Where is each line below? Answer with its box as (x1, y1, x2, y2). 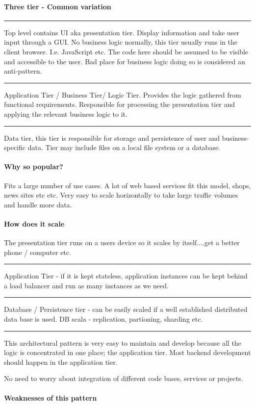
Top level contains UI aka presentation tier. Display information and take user (4, 27, 239, 37)
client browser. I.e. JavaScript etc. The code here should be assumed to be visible (4, 46, 249, 56)
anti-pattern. (4, 66, 42, 76)
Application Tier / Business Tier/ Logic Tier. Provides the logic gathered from (4, 89, 241, 100)
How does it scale (4, 218, 65, 228)
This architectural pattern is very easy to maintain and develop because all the (4, 337, 241, 348)
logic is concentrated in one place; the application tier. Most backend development (4, 347, 251, 357)
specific (4, 142, 26, 152)
